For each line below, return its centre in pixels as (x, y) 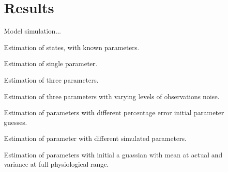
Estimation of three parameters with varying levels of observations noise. (112, 96)
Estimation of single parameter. (51, 63)
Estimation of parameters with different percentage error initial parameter (114, 112)
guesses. (15, 122)
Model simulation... (32, 31)
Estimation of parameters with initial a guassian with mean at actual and (113, 154)
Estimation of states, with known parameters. (72, 47)
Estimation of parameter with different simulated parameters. (95, 138)
